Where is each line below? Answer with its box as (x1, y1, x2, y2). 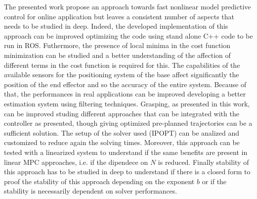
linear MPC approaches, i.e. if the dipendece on (4, 156, 148, 167)
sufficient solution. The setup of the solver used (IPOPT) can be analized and (4, 127, 240, 138)
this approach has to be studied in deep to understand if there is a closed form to (4, 166, 251, 177)
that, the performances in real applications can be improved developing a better (4, 89, 246, 99)
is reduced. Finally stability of (158, 156, 249, 167)
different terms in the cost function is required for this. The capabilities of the (4, 59, 240, 70)
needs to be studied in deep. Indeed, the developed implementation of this (4, 21, 228, 31)
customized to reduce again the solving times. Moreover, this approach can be (4, 137, 240, 148)
